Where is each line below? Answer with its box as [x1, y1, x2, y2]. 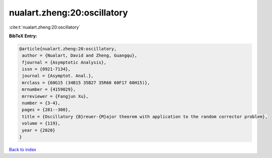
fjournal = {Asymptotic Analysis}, [22, 60, 107, 65]
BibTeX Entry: [9, 33, 37, 39]
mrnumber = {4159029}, [22, 87, 76, 92]
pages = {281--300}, [22, 107, 71, 112]
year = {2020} [22, 127, 55, 133]
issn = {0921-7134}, [22, 66, 71, 72]
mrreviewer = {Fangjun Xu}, [22, 94, 89, 99]
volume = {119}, [22, 121, 61, 126]
